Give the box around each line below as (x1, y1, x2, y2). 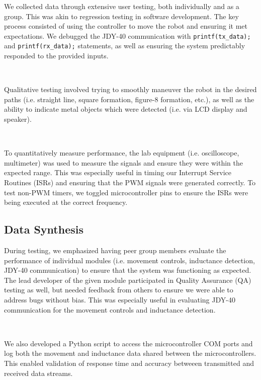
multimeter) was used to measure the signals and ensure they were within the (4, 157, 243, 168)
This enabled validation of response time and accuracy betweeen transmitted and (4, 357, 254, 368)
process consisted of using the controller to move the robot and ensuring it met (4, 21, 248, 31)
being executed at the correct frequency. (4, 197, 128, 207)
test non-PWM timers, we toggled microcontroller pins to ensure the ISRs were (4, 187, 248, 197)
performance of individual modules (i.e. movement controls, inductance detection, (4, 255, 255, 265)
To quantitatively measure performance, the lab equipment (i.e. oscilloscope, (4, 147, 239, 158)
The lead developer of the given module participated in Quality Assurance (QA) (4, 274, 251, 285)
